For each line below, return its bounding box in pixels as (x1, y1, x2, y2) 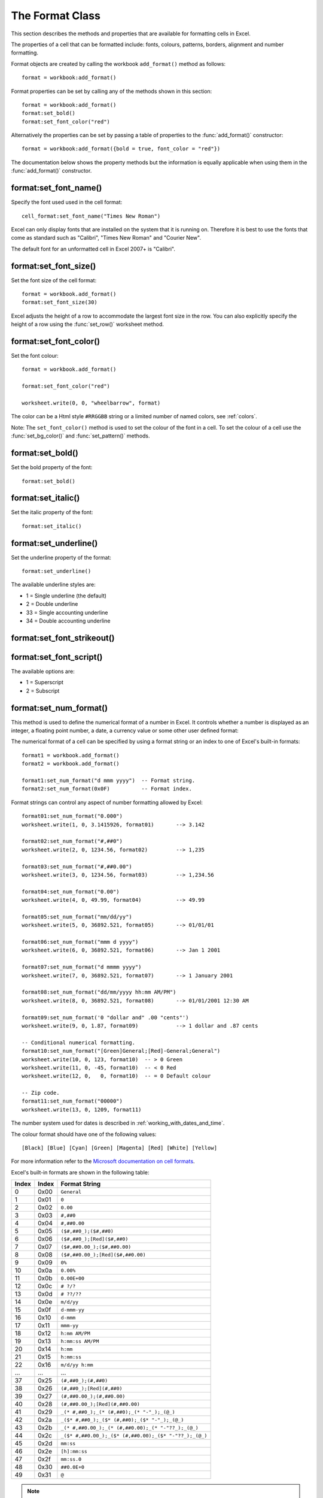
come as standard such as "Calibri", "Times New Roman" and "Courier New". (11, 234, 202, 241)
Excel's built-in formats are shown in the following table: (11, 1168, 150, 1176)
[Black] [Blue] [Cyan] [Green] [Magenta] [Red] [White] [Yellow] (22, 1144, 218, 1152)
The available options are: (11, 668, 75, 675)
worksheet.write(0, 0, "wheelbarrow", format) (22, 400, 161, 407)
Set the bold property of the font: (11, 464, 93, 471)
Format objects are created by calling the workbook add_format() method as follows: (11, 60, 226, 67)
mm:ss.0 (60, 1456, 82, 1462)
